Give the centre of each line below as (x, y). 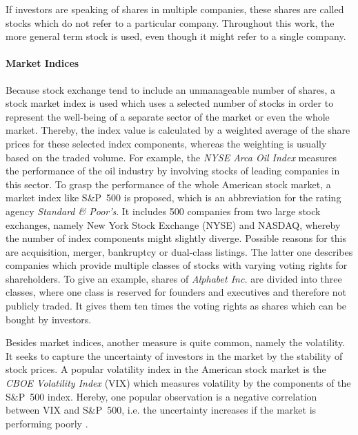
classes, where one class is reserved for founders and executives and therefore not (176, 292)
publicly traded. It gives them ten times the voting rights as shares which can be (176, 306)
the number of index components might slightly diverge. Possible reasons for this (176, 238)
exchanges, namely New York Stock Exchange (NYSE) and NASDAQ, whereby (173, 224)
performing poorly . (47, 423)
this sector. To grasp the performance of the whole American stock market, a (168, 184)
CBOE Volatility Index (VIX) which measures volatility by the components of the (178, 383)
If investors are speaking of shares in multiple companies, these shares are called (175, 9)
